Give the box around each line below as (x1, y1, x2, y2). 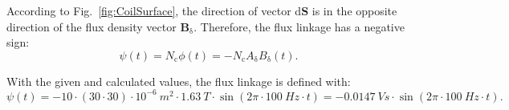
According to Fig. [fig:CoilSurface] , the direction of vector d (6, 2, 302, 18)
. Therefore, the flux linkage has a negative (193, 18, 405, 35)
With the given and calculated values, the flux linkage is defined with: (6, 72, 351, 89)
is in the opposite (312, 2, 397, 18)
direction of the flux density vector (6, 18, 177, 35)
